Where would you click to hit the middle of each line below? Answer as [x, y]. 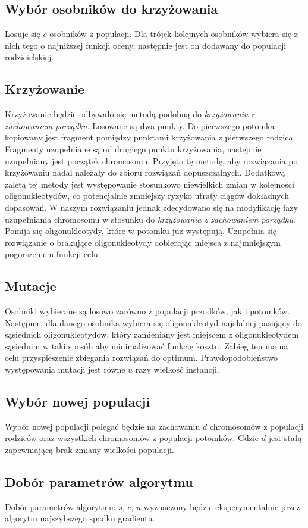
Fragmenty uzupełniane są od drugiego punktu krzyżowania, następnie [133, 149]
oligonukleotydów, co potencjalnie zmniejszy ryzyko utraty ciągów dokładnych [147, 196]
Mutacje [31, 286]
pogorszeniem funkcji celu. [53, 254]
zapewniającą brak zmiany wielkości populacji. [89, 450]
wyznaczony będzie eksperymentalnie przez [222, 506]
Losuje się [23, 34]
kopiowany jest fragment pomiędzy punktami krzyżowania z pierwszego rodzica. [150, 137]
